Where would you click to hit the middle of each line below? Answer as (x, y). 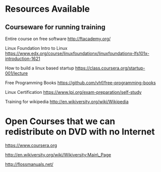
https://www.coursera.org (31, 145)
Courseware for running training (55, 27)
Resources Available (47, 9)
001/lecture (17, 73)
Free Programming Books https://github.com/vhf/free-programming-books (80, 83)
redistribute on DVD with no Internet (80, 132)
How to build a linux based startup (40, 68)
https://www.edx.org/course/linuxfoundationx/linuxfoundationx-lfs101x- (77, 53)
